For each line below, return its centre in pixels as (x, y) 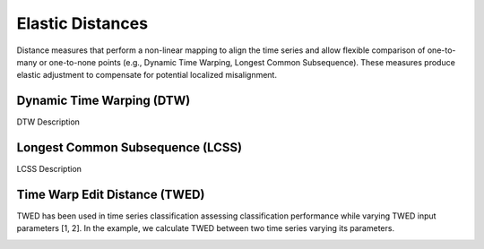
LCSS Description (49, 169)
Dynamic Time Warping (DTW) (104, 101)
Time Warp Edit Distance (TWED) (111, 194)
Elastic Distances (82, 23)
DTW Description (48, 122)
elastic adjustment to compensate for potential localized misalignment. (147, 75)
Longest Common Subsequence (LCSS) (129, 148)
